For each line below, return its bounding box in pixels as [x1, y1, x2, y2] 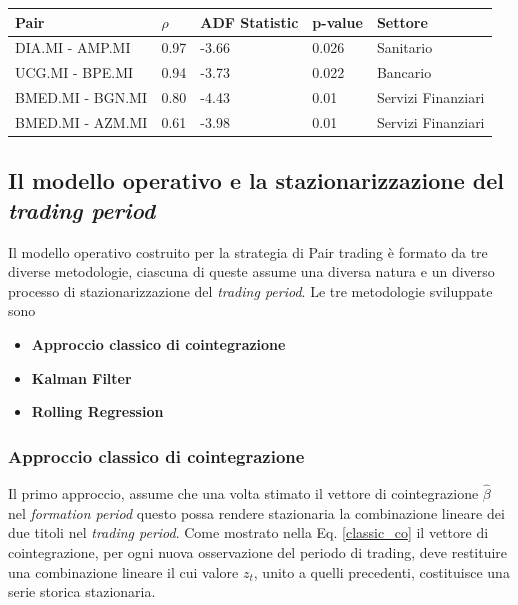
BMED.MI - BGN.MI [15, 87, 147, 108]
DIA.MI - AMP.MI [15, 37, 131, 58]
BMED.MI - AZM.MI [15, 111, 148, 132]
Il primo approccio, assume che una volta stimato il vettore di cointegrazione [8, 483, 479, 504]
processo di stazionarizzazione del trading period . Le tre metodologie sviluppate [8, 280, 493, 301]
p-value [312, 11, 363, 32]
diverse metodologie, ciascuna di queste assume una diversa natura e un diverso [8, 261, 495, 282]
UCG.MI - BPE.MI [15, 62, 134, 83]
